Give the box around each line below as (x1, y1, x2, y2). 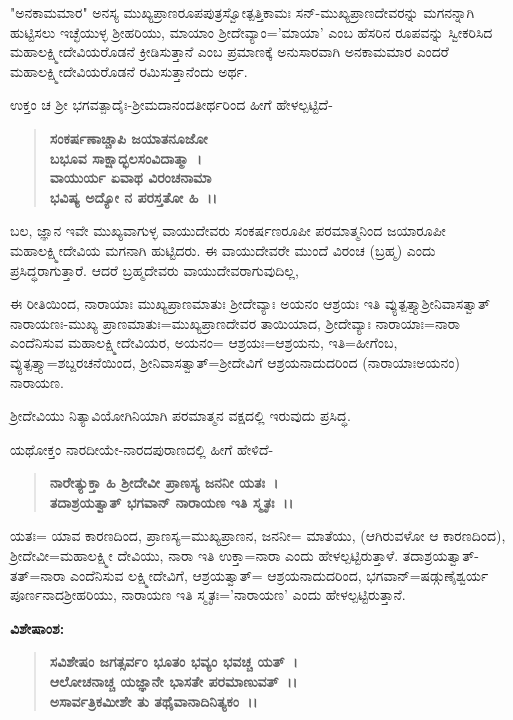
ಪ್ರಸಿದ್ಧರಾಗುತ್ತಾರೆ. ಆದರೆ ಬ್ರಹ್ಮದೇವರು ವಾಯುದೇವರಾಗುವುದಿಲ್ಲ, (10, 259, 299, 280)
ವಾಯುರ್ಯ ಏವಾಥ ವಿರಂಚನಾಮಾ (49, 167, 212, 188)
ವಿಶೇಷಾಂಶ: (10, 617, 65, 638)
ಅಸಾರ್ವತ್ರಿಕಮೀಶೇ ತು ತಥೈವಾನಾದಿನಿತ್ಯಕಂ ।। (49, 690, 258, 711)
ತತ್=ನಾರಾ (10, 564, 66, 585)
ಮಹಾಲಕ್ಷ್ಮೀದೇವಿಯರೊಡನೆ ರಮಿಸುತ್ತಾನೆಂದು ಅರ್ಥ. (10, 60, 248, 81)
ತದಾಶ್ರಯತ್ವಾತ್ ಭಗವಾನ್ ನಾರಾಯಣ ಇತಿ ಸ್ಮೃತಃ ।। (49, 491, 294, 512)
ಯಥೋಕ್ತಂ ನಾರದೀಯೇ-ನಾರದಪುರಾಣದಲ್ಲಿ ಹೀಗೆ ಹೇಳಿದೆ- (10, 438, 274, 459)
